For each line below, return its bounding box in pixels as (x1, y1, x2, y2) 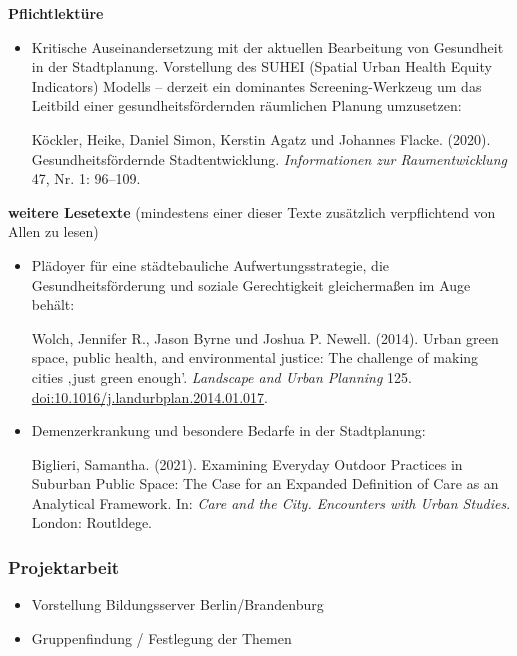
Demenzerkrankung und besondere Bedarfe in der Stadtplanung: (31, 420, 426, 441)
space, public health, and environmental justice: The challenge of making (31, 347, 479, 368)
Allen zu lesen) (8, 221, 99, 242)
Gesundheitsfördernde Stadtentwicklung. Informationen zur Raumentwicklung (31, 148, 507, 169)
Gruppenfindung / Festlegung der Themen (31, 627, 292, 648)
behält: (31, 294, 75, 315)
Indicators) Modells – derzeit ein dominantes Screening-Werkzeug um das (31, 75, 482, 96)
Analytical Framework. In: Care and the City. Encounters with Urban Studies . (31, 492, 511, 513)
